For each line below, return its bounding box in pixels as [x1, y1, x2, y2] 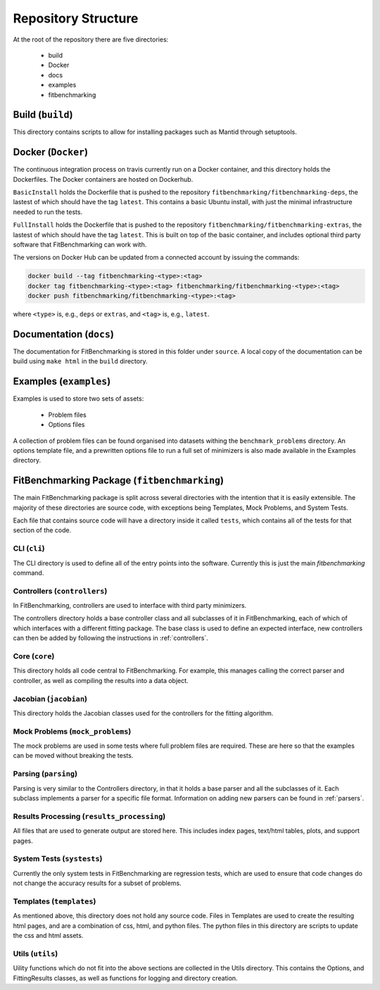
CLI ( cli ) [13, 544, 45, 553]
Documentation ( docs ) [13, 328, 114, 340]
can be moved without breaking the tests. [13, 751, 134, 760]
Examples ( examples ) [13, 375, 111, 387]
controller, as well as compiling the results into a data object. [13, 676, 189, 684]
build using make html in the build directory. [13, 357, 148, 365]
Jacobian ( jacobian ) [13, 694, 88, 703]
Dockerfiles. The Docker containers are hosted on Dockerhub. [13, 175, 194, 183]
